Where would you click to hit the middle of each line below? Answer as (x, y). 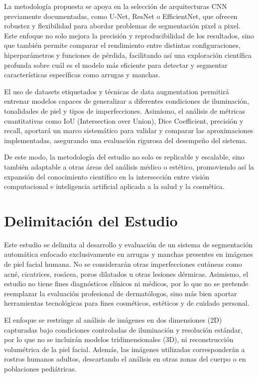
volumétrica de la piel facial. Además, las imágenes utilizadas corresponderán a (125, 349)
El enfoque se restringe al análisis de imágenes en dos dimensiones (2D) (113, 319)
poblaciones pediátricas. (40, 368)
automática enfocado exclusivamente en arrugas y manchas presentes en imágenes (129, 254)
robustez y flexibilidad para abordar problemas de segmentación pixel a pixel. (122, 26)
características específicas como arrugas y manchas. (82, 75)
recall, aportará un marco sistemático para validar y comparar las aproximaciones (129, 130)
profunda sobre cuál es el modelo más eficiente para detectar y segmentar (116, 65)
